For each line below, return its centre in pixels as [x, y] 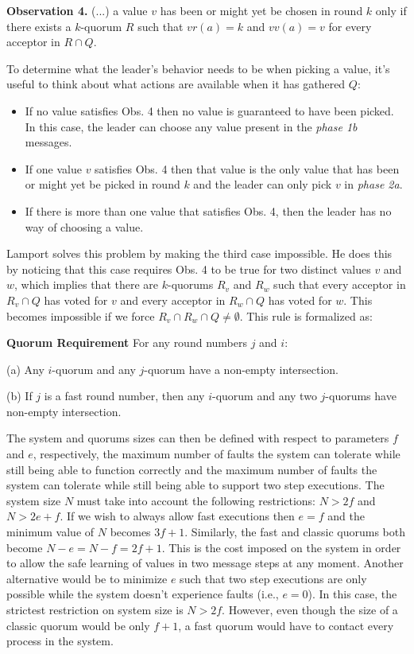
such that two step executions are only [273, 578]
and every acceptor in [173, 300]
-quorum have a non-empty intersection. [242, 369]
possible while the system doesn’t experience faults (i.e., [143, 594]
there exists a [39, 26]
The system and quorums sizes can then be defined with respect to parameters [198, 438]
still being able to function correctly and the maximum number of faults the [192, 469]
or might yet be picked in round [103, 184]
